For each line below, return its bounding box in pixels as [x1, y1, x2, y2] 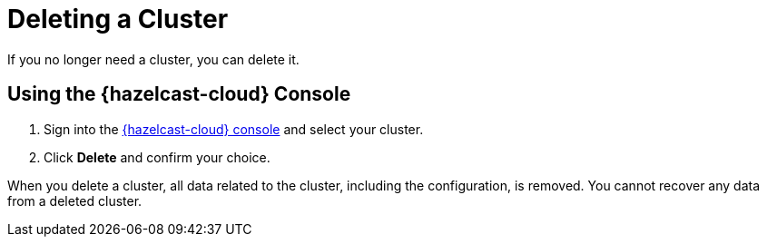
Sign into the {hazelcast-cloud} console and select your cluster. [44, 121, 424, 137]
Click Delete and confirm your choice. [44, 149, 270, 165]
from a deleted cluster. [7, 192, 143, 209]
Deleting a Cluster [7, 4, 229, 34]
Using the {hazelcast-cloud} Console [7, 83, 351, 106]
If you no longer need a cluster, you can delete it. [7, 51, 300, 67]
